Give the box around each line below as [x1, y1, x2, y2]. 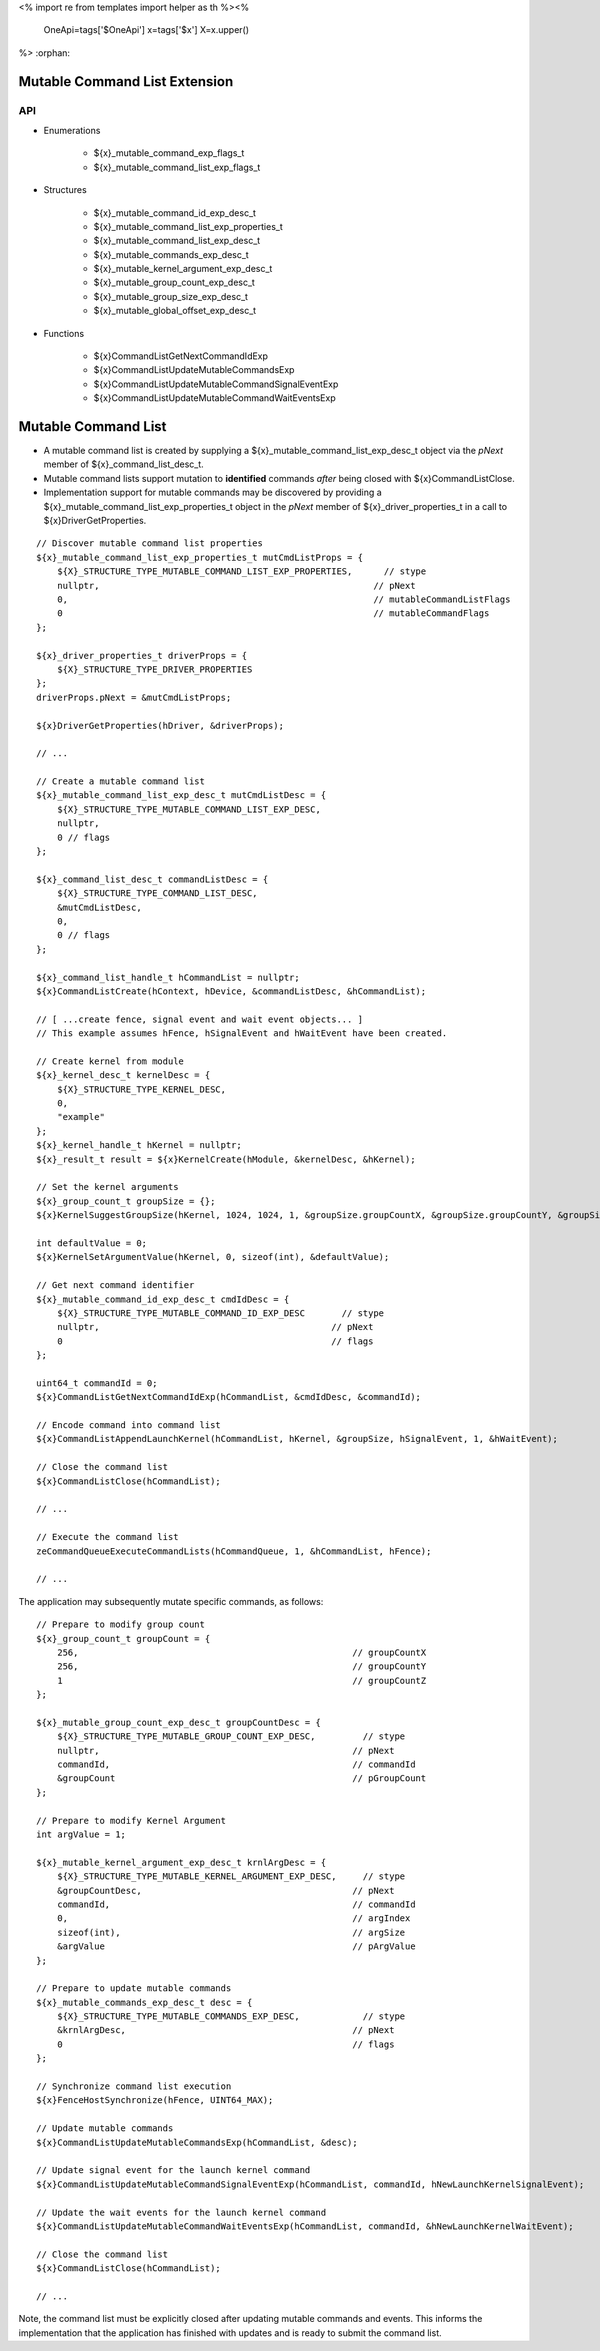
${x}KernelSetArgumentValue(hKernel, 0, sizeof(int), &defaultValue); [36, 1251, 390, 1263]
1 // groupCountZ [56, 1675, 427, 1686]
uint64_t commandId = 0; [36, 1377, 158, 1389]
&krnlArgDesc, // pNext [56, 2025, 395, 2036]
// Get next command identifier [36, 1280, 195, 1291]
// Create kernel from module [36, 1055, 185, 1067]
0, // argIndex [56, 1913, 411, 1924]
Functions [43, 327, 85, 339]
